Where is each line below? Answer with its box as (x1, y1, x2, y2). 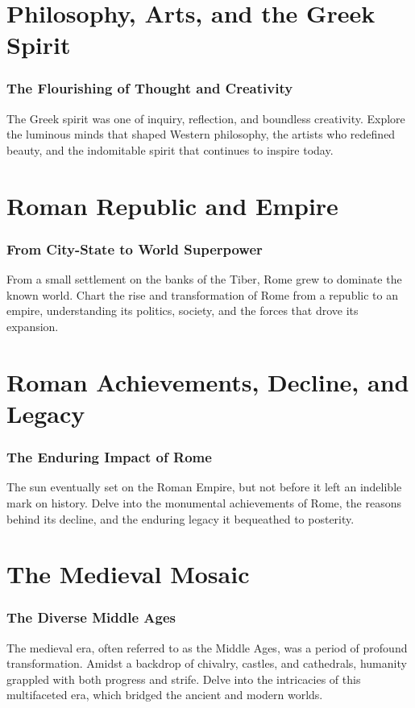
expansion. (6, 317, 59, 334)
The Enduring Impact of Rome (6, 447, 212, 467)
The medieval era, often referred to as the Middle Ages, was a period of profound (6, 639, 408, 656)
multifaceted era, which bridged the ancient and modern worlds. (6, 686, 323, 703)
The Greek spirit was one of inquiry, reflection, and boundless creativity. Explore (6, 110, 405, 126)
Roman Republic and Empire (6, 188, 338, 222)
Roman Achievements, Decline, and (6, 365, 409, 398)
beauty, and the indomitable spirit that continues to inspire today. (6, 141, 334, 158)
